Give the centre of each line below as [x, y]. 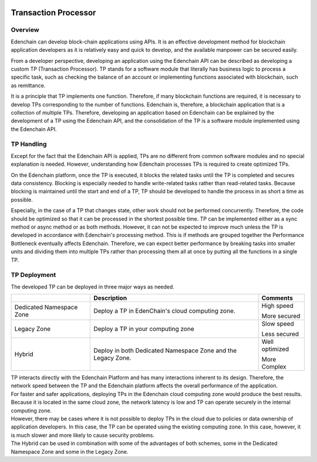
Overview [25, 30]
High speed [277, 306]
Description [110, 298]
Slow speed [278, 324]
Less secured [280, 334]
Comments [277, 298]
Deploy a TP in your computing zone [144, 329]
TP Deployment [33, 275]
